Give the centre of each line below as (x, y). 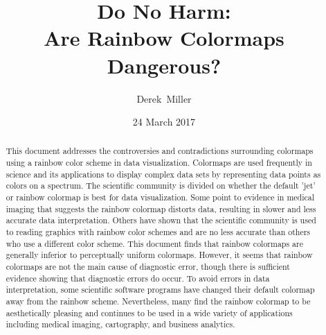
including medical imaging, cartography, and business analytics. (120, 324)
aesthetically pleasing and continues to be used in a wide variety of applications (149, 312)
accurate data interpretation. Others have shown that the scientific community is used (161, 220)
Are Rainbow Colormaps (164, 38)
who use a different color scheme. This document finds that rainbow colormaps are (154, 243)
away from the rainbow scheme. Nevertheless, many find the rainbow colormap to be (158, 301)
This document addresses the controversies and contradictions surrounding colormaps (160, 151)
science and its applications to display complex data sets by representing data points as (163, 174)
